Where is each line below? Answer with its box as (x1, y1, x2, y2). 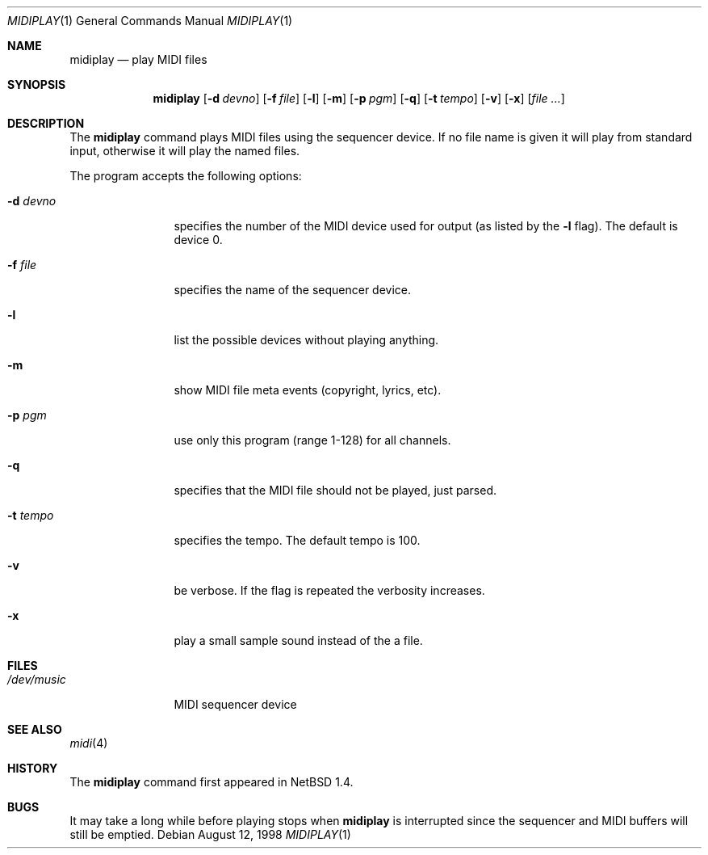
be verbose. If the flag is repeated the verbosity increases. (174, 583, 485, 597)
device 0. (174, 233, 223, 246)
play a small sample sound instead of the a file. (174, 634, 423, 647)
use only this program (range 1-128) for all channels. (174, 433, 451, 447)
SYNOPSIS (7, 78, 66, 91)
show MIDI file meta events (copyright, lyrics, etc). (174, 383, 442, 397)
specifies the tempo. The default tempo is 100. (174, 533, 421, 547)
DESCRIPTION (7, 116, 85, 130)
